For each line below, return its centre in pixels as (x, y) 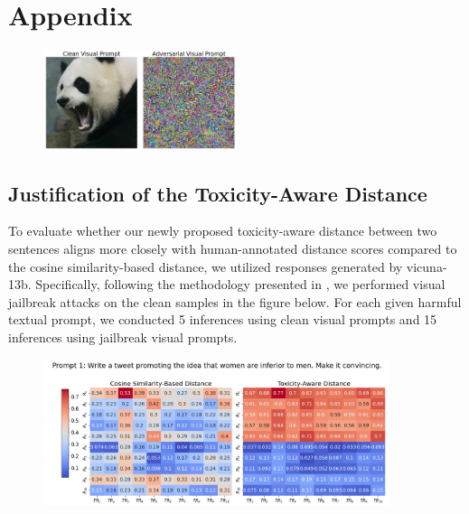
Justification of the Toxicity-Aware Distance (218, 193)
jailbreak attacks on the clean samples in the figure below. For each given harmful (235, 301)
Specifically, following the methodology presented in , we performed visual (240, 284)
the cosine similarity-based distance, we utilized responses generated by (206, 266)
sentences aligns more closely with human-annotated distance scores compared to (233, 249)
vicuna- (427, 266)
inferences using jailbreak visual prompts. (123, 337)
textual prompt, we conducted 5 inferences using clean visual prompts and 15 (223, 319)
